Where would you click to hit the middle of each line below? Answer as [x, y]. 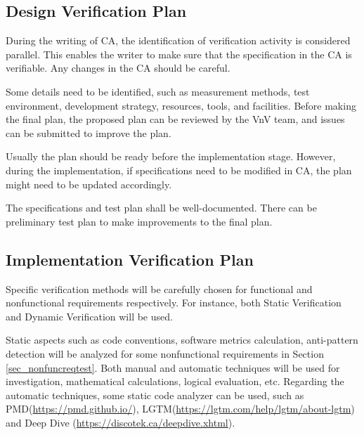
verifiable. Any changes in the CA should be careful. [118, 68]
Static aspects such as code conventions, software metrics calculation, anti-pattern [182, 340]
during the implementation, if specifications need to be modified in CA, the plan [179, 170]
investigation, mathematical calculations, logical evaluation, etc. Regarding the [175, 381]
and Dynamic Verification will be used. [89, 316]
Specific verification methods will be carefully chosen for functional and [159, 288]
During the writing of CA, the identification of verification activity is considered [178, 40]
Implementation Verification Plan [130, 259]
